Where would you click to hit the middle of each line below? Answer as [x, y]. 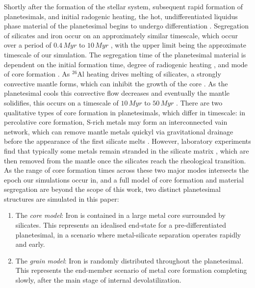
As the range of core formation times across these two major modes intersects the [126, 170]
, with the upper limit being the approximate [178, 45]
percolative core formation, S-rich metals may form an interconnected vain [116, 122]
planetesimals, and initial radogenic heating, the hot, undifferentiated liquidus [121, 16]
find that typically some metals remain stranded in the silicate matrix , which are [127, 150]
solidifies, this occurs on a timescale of [61, 102]
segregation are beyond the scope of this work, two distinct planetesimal [112, 189]
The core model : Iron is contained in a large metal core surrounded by [120, 215]
